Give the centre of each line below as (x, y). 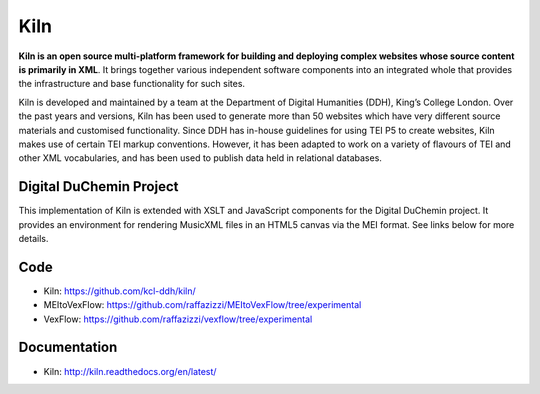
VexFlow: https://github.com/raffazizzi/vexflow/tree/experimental (178, 319)
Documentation (68, 347)
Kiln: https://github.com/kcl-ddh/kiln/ (120, 291)
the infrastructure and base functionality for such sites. (131, 84)
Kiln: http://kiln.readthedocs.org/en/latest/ (130, 371)
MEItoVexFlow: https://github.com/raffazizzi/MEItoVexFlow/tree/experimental (202, 305)
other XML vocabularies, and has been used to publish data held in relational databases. (200, 158)
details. (33, 238)
